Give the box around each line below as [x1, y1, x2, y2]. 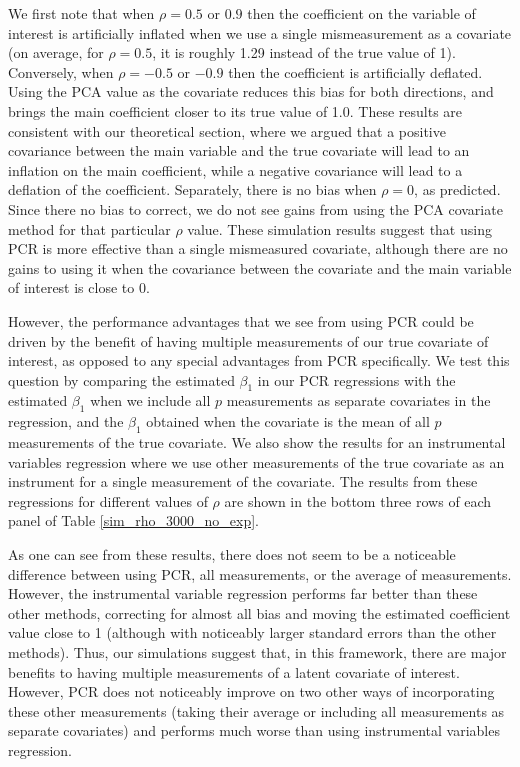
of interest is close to [8, 277, 135, 298]
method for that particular [8, 218, 171, 239]
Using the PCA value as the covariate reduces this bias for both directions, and [8, 81, 494, 102]
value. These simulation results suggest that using [187, 218, 492, 239]
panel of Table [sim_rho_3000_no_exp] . [8, 510, 260, 531]
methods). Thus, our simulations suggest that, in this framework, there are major [8, 642, 507, 663]
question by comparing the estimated [8, 369, 235, 390]
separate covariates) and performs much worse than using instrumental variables [8, 720, 500, 741]
